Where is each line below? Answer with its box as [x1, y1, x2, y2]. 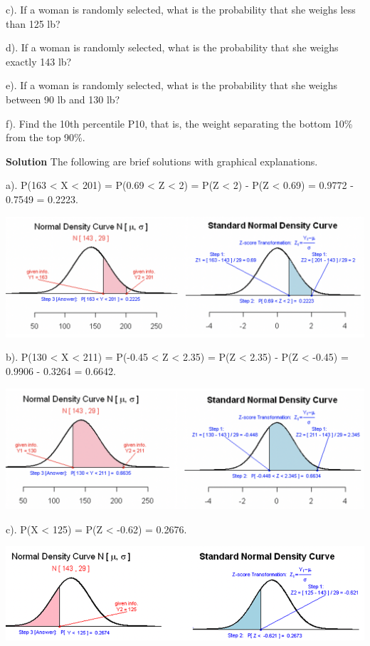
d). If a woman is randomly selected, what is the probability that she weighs [6, 40, 339, 55]
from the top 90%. [6, 130, 85, 145]
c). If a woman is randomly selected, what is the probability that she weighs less [6, 2, 356, 16]
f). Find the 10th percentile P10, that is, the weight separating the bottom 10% [6, 116, 353, 130]
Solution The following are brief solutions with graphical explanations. [6, 153, 318, 168]
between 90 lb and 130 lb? [6, 91, 120, 106]
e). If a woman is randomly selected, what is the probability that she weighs [6, 78, 337, 93]
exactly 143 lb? [6, 53, 72, 68]
